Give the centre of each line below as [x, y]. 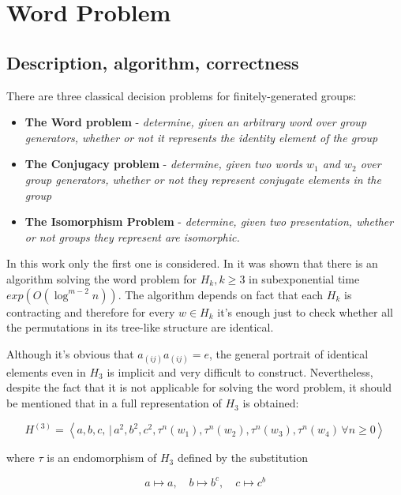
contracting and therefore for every [91, 311]
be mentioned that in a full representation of [114, 403]
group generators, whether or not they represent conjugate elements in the [203, 179]
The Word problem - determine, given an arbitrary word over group [196, 122]
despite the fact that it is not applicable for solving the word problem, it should [199, 387]
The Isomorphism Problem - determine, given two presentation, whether [209, 221]
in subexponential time [304, 278]
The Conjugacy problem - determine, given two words [163, 164]
